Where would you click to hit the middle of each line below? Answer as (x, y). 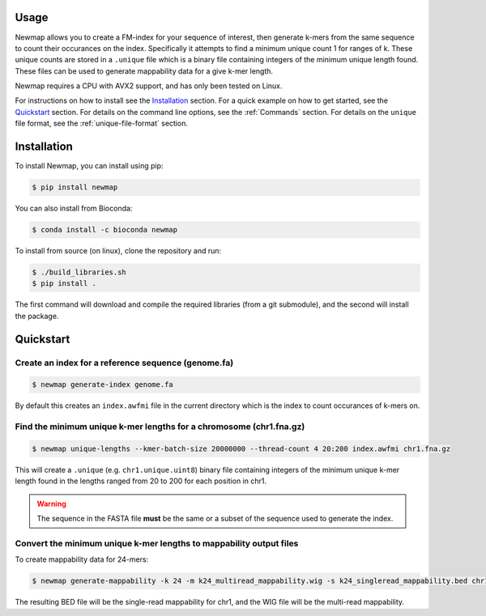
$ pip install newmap (75, 187)
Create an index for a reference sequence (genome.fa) (124, 363)
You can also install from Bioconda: (74, 208)
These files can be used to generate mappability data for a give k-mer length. (144, 71)
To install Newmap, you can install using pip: (89, 166)
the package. (37, 316)
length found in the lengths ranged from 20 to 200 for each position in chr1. (141, 481)
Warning (51, 503)
